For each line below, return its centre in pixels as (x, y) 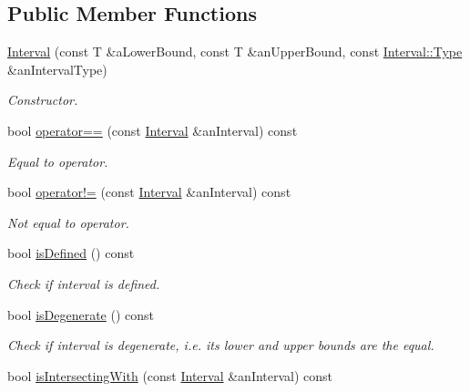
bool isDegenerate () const (81, 314)
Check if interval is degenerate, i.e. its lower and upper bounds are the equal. (221, 345)
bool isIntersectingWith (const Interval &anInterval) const (170, 375)
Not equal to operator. (68, 222)
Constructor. (43, 100)
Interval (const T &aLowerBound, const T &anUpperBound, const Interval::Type (235, 52)
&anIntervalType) (57, 69)
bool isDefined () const (71, 253)
